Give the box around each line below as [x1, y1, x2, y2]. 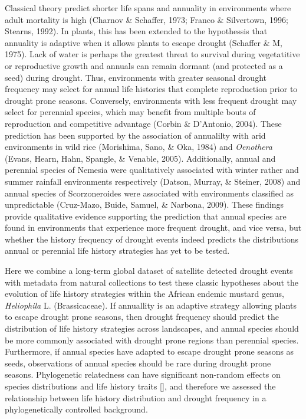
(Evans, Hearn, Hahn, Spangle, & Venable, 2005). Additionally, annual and [5, 152, 276, 164]
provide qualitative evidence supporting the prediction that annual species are [5, 209, 287, 222]
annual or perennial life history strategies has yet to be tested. [5, 244, 230, 257]
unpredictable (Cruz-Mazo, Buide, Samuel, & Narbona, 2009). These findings [5, 198, 284, 211]
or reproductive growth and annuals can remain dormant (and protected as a [5, 59, 283, 71]
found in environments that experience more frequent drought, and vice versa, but [5, 221, 302, 234]
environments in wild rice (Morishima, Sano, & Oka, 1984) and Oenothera [5, 140, 272, 153]
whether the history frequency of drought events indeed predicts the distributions [5, 233, 299, 245]
